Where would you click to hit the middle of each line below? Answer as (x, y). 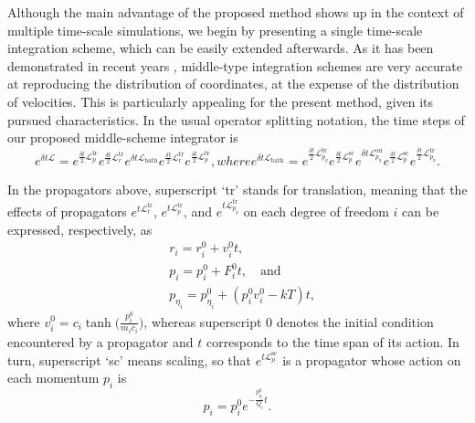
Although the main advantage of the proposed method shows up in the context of (236, 12)
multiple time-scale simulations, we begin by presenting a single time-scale (215, 30)
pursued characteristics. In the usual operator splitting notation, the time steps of (236, 119)
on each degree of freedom (316, 211)
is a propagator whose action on (372, 360)
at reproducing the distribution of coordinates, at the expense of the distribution (233, 84)
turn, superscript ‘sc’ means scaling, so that (129, 360)
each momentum (53, 378)
